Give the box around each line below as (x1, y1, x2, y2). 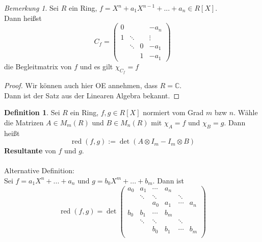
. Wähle (233, 107, 258, 118)
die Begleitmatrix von (4, 61, 72, 71)
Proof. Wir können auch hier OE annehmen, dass (4, 79, 158, 90)
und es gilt (80, 61, 113, 71)
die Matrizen (4, 117, 44, 127)
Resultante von (4, 145, 56, 156)
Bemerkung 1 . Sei (4, 3, 59, 13)
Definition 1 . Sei (4, 107, 60, 118)
